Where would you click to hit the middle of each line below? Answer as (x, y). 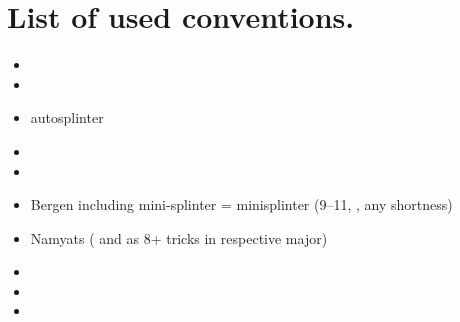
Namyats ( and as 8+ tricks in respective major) (179, 237)
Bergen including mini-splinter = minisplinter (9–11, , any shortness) (241, 204)
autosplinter (67, 117)
